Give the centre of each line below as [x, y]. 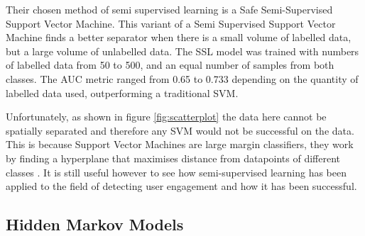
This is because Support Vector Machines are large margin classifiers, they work [180, 144]
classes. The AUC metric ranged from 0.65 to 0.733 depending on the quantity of [182, 78]
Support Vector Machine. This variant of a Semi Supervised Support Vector [171, 23]
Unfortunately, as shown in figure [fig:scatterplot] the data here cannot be [166, 117]
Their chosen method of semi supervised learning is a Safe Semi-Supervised [169, 9]
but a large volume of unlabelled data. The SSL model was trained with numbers [182, 51]
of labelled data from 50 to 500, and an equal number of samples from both [170, 65]
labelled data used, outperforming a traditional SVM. [122, 92]
